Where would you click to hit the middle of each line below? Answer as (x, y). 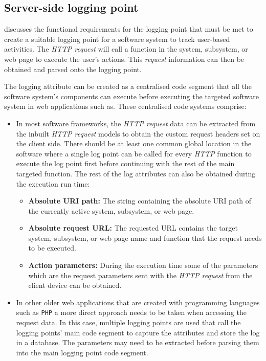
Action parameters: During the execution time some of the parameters (143, 265)
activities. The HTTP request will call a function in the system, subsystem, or (126, 49)
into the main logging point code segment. (82, 352)
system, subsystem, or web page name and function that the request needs (145, 238)
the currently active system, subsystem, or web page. (111, 210)
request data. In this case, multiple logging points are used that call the (128, 322)
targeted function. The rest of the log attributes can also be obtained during (136, 173)
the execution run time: (53, 183)
